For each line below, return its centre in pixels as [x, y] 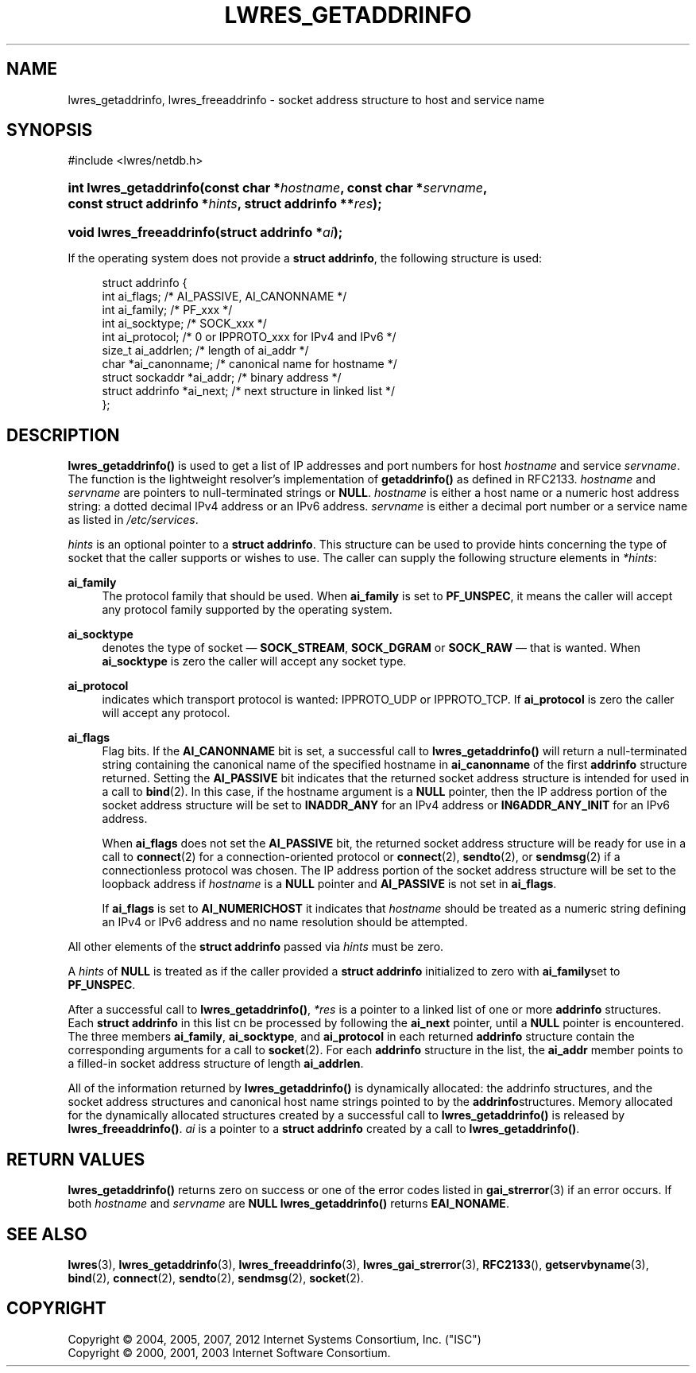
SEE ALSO [47, 1234]
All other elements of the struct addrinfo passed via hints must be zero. [256, 947]
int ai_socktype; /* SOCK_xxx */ [184, 324]
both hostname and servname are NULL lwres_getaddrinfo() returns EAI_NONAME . [288, 1204]
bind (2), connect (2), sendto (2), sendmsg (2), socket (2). [216, 1278]
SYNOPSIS [50, 130]
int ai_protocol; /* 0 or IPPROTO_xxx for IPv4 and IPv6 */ [249, 337]
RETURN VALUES [76, 1159]
